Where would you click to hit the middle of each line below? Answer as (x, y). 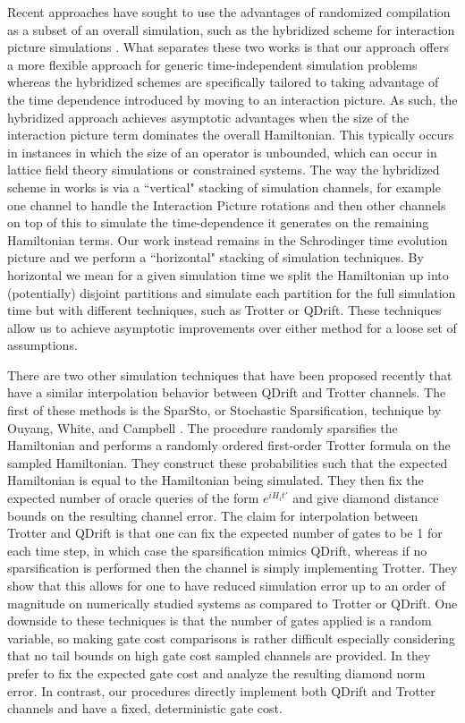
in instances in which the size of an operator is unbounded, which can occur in (222, 152)
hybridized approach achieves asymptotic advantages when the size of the (208, 117)
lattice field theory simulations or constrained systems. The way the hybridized (224, 170)
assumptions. (42, 345)
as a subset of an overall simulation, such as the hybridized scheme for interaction (231, 29)
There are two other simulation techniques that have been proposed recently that (230, 374)
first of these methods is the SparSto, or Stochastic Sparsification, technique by (224, 410)
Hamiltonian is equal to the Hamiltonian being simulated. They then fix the (216, 480)
